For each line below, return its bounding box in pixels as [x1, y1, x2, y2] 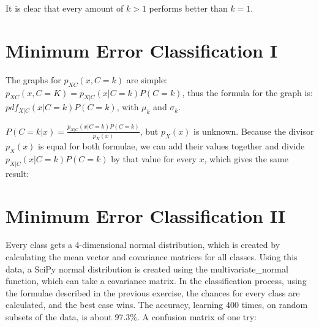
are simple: [126, 73, 167, 86]
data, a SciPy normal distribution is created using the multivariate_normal [6, 262, 288, 275]
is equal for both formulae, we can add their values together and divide [38, 140, 305, 152]
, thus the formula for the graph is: [182, 86, 313, 99]
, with [116, 100, 139, 113]
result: [6, 167, 29, 179]
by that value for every [111, 152, 197, 165]
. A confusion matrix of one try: [137, 310, 257, 323]
